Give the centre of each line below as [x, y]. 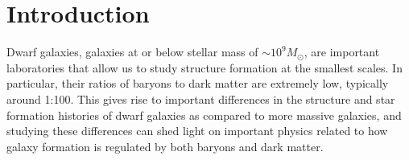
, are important [342, 52]
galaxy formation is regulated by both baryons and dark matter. [165, 146]
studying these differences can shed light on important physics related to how [197, 131]
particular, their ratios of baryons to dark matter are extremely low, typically [198, 83]
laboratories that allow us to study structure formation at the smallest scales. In [204, 67]
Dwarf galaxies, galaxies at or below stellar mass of [132, 52]
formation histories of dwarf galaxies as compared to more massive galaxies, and [204, 115]
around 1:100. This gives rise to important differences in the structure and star [201, 98]
